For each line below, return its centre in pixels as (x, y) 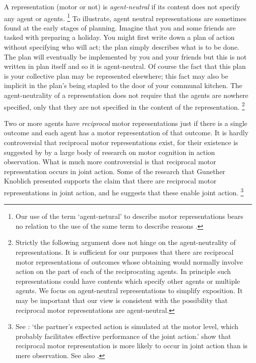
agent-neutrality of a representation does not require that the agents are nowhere (126, 95)
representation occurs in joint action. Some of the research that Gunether (115, 171)
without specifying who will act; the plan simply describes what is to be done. (122, 47)
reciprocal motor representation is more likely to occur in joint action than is (131, 346)
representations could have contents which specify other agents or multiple (128, 281)
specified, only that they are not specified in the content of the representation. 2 (125, 106)
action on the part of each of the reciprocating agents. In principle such (123, 271)
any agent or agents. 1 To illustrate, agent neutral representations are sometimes (125, 17)
